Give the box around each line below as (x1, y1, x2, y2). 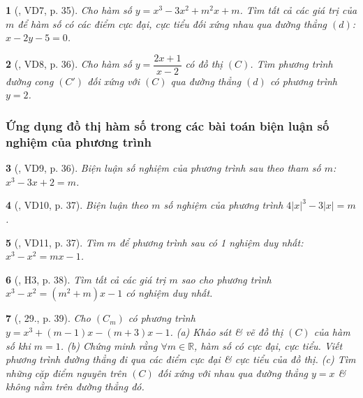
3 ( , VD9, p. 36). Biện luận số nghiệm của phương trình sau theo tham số (6, 161, 321, 175)
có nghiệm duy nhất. (126, 286, 213, 300)
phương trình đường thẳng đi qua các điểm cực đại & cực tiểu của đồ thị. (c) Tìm (6, 352, 356, 367)
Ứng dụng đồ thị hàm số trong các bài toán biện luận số (6, 117, 329, 134)
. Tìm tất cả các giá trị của (239, 3, 357, 17)
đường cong (6, 73, 54, 88)
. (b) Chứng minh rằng (60, 338, 158, 353)
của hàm (313, 324, 350, 339)
